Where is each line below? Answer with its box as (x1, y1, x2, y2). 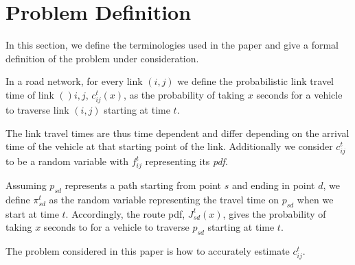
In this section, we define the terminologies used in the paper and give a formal (5, 38, 339, 52)
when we (297, 192, 334, 206)
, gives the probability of (222, 206, 326, 220)
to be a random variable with (5, 154, 128, 168)
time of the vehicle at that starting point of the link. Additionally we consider (5, 139, 333, 153)
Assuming (5, 178, 47, 192)
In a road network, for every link (5, 74, 143, 88)
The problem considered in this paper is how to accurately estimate (5, 244, 290, 258)
